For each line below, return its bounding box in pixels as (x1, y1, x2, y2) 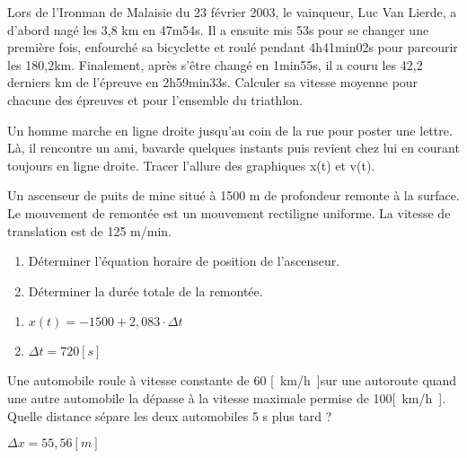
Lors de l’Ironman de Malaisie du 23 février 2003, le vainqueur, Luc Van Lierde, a (7, 3, 457, 21)
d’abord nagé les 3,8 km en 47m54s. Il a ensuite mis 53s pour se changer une (7, 20, 429, 39)
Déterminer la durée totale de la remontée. (28, 281, 263, 300)
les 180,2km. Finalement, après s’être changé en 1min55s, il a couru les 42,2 (7, 55, 423, 74)
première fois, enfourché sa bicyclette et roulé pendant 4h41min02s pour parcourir (7, 38, 458, 57)
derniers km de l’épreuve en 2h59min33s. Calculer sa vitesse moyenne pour (7, 73, 419, 92)
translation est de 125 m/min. (7, 221, 172, 240)
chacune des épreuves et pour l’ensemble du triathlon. (7, 90, 303, 109)
